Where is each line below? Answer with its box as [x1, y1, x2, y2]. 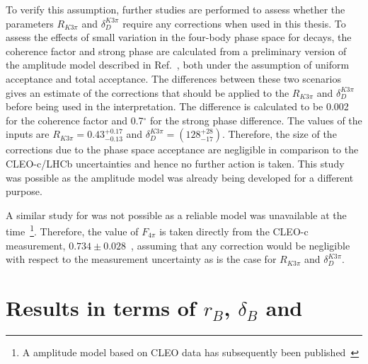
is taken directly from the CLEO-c [159, 223, 309, 238]
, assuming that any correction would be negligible [131, 237, 350, 252]
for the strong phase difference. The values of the [150, 112, 362, 127]
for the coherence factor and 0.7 [6, 112, 144, 127]
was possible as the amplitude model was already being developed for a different [6, 170, 354, 184]
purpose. [6, 184, 42, 199]
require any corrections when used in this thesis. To [122, 16, 346, 30]
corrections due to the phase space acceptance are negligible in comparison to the [6, 142, 359, 157]
